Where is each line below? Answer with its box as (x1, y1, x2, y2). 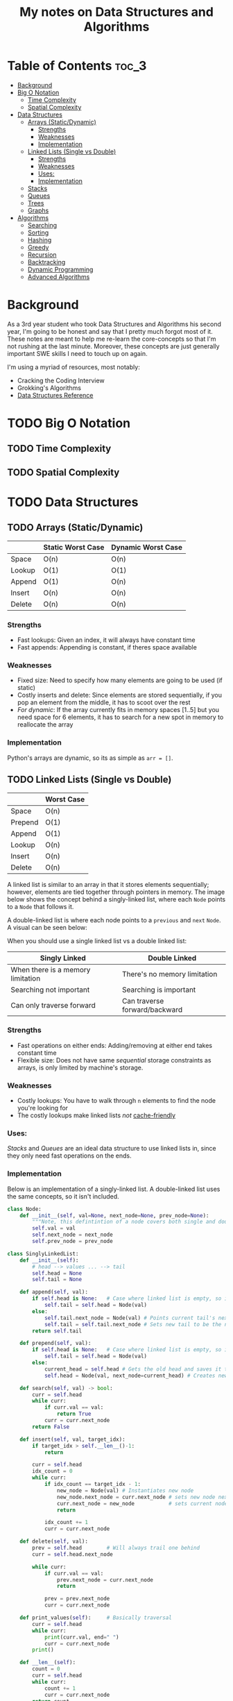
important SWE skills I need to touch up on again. (7, 349, 148, 357)
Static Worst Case (43, 542, 105, 552)
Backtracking (27, 257, 66, 266)
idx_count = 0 (32, 1468, 73, 1475)
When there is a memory (10, 965, 91, 974)
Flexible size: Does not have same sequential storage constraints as (17, 1056, 212, 1064)
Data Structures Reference (17, 391, 94, 399)
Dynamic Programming (27, 265, 94, 273)
